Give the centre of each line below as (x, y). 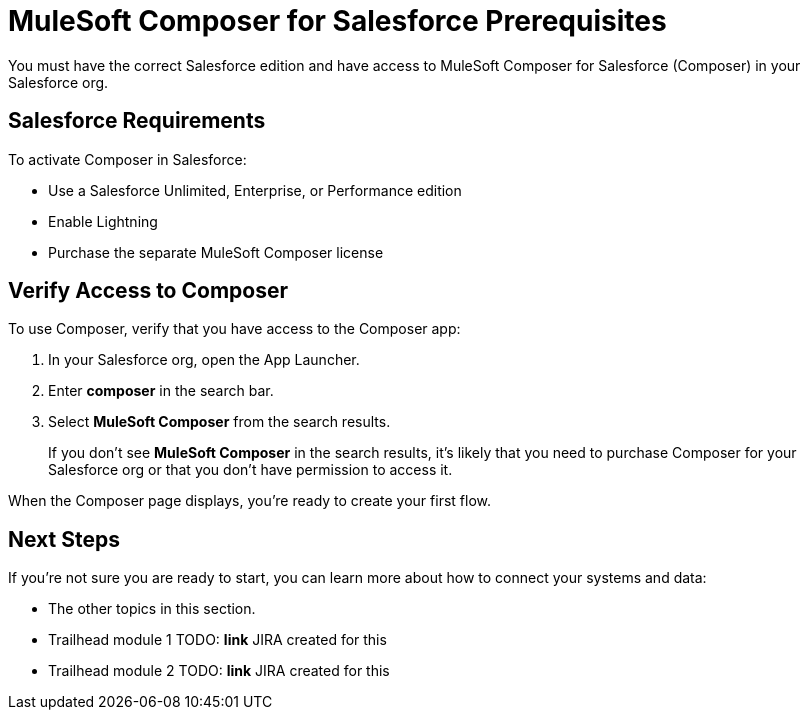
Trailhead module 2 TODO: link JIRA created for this (219, 671)
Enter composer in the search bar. (161, 391)
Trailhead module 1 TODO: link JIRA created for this (217, 640)
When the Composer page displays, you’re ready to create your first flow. (249, 501)
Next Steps (64, 539)
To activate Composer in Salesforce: (127, 159)
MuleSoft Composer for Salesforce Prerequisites (337, 21)
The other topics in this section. (152, 609)
